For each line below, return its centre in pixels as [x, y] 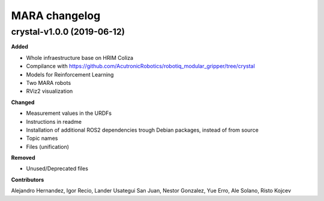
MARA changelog [56, 16]
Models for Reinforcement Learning [70, 74]
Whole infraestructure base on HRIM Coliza [80, 57]
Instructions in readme [54, 121]
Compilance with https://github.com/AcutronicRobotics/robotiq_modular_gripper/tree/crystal [140, 66]
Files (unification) [47, 147]
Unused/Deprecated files [57, 169]
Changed [23, 102]
